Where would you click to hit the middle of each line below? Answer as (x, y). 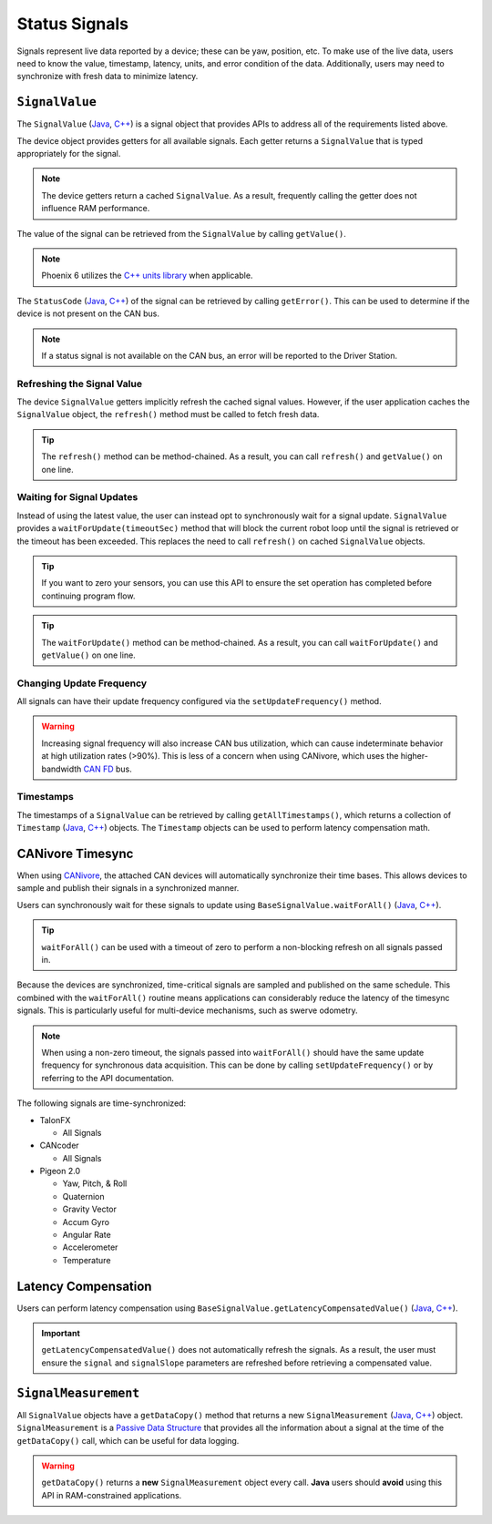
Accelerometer (90, 1247)
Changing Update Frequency (82, 683)
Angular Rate (87, 1235)
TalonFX (55, 1120)
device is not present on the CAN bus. (88, 313)
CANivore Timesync (75, 853)
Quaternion (83, 1196)
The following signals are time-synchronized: (102, 1103)
